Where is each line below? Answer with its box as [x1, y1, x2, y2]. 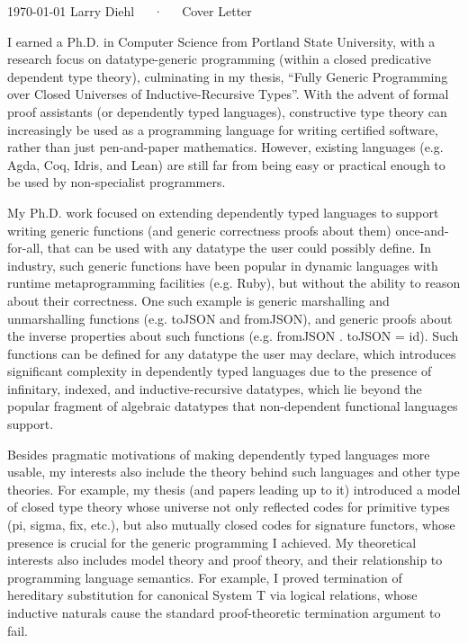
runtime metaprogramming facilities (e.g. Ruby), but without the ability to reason [7, 273, 461, 292]
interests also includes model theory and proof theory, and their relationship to [7, 550, 443, 569]
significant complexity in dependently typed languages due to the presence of [7, 362, 432, 380]
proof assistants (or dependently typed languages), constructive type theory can [7, 102, 447, 121]
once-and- [395, 220, 449, 239]
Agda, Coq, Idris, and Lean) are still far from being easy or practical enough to [7, 155, 445, 174]
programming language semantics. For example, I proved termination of [7, 567, 402, 586]
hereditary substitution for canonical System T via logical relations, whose [7, 585, 418, 604]
